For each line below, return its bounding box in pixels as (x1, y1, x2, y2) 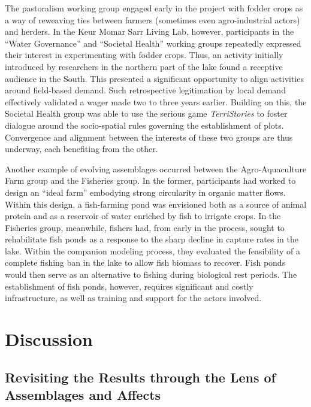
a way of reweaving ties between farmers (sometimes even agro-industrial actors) (5, 13, 300, 26)
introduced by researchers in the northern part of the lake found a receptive (5, 60, 283, 72)
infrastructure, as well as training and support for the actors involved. (5, 291, 262, 304)
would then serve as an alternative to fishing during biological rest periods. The (5, 268, 297, 281)
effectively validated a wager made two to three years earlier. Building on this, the (5, 95, 307, 108)
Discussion (5, 327, 93, 351)
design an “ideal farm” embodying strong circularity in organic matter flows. (5, 186, 286, 198)
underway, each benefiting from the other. (5, 142, 158, 155)
